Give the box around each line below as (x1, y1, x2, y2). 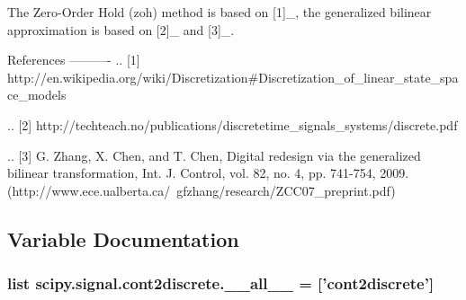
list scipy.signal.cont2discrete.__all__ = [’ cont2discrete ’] (7, 272, 435, 295)
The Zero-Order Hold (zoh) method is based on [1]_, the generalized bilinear (7, 3, 432, 21)
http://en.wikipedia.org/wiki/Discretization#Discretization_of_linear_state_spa (7, 67, 459, 86)
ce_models (7, 85, 67, 104)
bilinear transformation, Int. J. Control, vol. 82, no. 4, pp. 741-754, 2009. (7, 163, 409, 182)
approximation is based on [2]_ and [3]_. (7, 20, 235, 39)
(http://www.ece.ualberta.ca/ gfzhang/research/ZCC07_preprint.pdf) (7, 181, 396, 199)
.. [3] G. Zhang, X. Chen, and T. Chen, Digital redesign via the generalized (7, 146, 421, 164)
